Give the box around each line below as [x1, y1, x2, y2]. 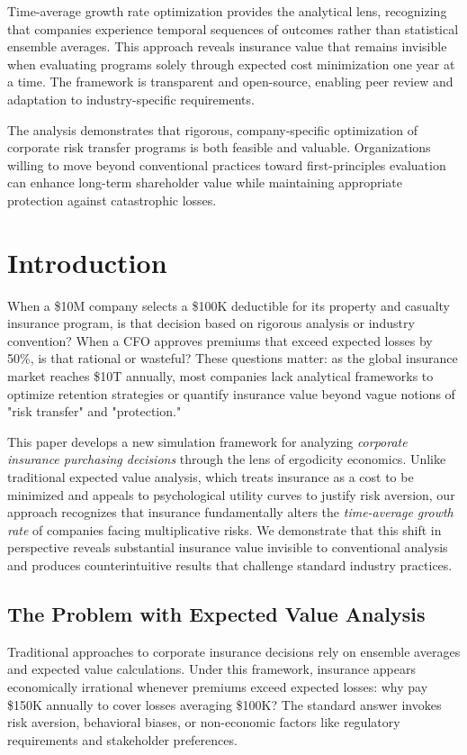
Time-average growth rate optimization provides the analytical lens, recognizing [7, 2, 447, 20]
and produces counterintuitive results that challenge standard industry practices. [7, 555, 453, 574]
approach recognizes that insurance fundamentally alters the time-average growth [7, 503, 454, 522]
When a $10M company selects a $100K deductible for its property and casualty [7, 296, 450, 314]
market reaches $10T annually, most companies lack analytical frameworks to [7, 367, 434, 386]
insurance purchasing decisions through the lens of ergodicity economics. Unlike [7, 450, 446, 468]
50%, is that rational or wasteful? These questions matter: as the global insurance [7, 349, 458, 368]
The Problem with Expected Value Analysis [7, 599, 426, 627]
